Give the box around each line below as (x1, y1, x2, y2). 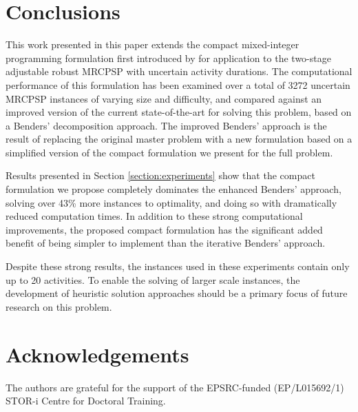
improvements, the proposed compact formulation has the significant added (6, 222, 323, 236)
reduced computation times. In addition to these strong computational (6, 209, 303, 223)
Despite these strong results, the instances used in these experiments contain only (6, 259, 350, 274)
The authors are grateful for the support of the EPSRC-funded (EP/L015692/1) (6, 380, 344, 394)
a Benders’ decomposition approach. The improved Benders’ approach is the (6, 118, 327, 132)
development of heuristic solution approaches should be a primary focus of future (6, 286, 348, 300)
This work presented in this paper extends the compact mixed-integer (6, 37, 299, 52)
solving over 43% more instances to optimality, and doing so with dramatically (6, 195, 337, 209)
